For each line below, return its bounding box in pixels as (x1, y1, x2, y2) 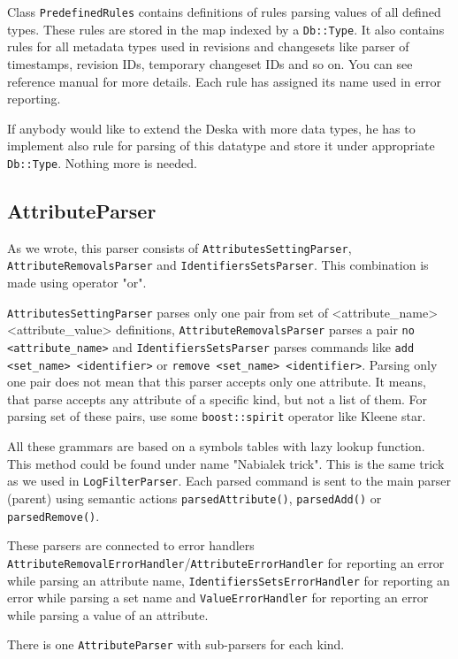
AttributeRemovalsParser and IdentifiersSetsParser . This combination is (7, 256, 429, 274)
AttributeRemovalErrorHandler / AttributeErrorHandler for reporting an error (7, 553, 445, 571)
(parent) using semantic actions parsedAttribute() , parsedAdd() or (7, 488, 382, 507)
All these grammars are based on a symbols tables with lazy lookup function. (7, 437, 425, 456)
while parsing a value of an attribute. (7, 605, 209, 624)
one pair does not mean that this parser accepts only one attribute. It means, (7, 372, 426, 391)
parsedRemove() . (7, 506, 100, 525)
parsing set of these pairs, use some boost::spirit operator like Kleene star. (7, 407, 426, 425)
